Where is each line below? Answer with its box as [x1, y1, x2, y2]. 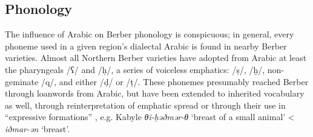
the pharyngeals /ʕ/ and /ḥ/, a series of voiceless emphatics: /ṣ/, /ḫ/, [5, 63, 265, 75]
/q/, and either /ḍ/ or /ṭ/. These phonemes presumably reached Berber [41, 75, 309, 88]
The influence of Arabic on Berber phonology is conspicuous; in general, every [5, 28, 294, 40]
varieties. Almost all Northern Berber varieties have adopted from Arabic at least [5, 51, 307, 64]
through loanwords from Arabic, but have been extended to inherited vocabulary [5, 87, 305, 100]
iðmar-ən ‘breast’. [5, 122, 70, 135]
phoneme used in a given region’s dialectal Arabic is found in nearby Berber [5, 39, 287, 52]
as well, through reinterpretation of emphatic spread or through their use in [5, 98, 286, 111]
